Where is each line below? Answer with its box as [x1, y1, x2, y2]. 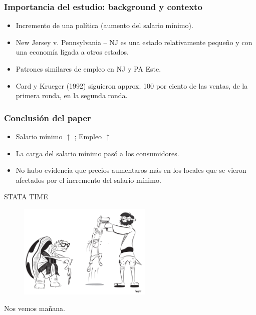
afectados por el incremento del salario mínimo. [16, 174, 161, 185]
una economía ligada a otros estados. [16, 47, 129, 57]
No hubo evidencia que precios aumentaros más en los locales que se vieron [16, 165, 246, 175]
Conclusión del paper [4, 111, 91, 124]
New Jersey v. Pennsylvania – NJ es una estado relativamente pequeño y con [16, 37, 252, 47]
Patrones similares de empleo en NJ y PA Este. [16, 64, 161, 74]
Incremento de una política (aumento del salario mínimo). [16, 20, 193, 31]
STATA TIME [4, 191, 48, 202]
